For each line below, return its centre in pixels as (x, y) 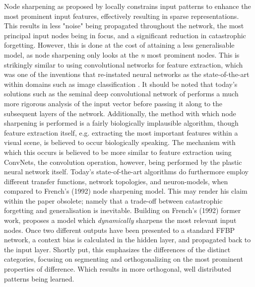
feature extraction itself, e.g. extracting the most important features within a (121, 132)
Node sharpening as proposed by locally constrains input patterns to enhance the (127, 6)
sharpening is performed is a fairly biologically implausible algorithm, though (121, 123)
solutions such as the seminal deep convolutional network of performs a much (121, 94)
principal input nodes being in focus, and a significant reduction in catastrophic (125, 35)
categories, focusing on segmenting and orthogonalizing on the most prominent (124, 259)
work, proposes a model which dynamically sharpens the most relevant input (120, 220)
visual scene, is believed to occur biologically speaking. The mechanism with (120, 142)
